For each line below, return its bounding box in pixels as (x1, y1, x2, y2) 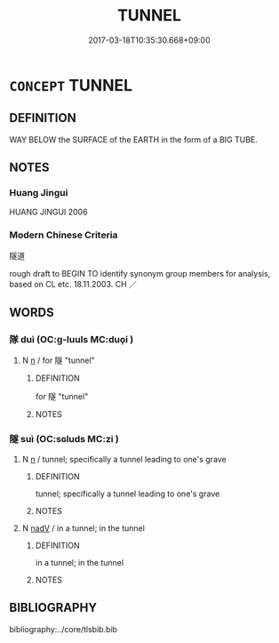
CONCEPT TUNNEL (9, 75, 133, 95)
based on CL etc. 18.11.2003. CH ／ (9, 278, 138, 289)
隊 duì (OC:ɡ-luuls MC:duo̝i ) (9, 334, 134, 346)
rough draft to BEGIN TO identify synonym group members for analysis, (9, 268, 271, 278)
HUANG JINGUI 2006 (9, 206, 88, 218)
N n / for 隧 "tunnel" (21, 355, 95, 366)
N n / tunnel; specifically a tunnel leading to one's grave (21, 454, 227, 464)
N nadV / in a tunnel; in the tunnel (21, 522, 145, 534)
